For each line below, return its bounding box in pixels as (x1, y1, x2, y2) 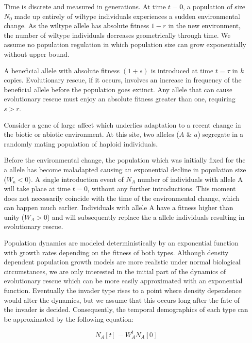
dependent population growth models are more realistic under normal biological (4, 257, 241, 267)
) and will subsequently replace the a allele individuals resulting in (47, 212, 245, 222)
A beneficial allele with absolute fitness (4, 65, 120, 75)
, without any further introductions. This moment (87, 183, 236, 194)
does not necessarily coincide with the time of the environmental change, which (4, 193, 239, 203)
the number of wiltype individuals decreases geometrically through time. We (4, 30, 231, 40)
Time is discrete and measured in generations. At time (4, 1, 166, 11)
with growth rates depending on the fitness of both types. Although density (4, 247, 229, 257)
